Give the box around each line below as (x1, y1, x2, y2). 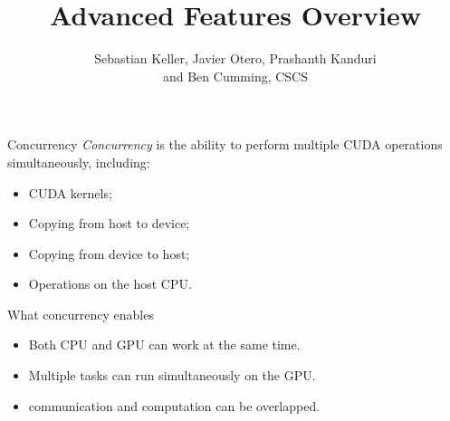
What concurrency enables (7, 304, 154, 323)
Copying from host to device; (28, 214, 190, 233)
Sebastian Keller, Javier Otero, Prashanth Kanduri (94, 49, 377, 68)
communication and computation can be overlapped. (28, 396, 321, 415)
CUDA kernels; (28, 183, 112, 202)
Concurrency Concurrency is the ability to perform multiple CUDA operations (7, 135, 443, 154)
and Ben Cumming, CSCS (162, 66, 309, 85)
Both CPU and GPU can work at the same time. (28, 335, 301, 354)
